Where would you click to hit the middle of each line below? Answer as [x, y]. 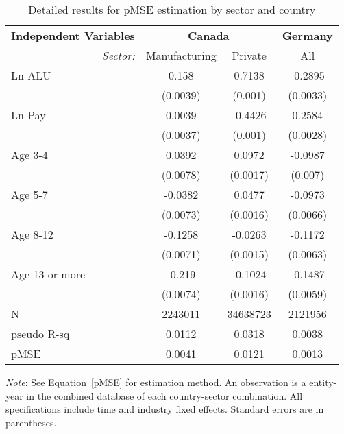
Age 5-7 [29, 194]
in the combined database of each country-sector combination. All [164, 395]
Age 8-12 [32, 234]
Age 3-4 [29, 155]
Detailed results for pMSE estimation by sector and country [172, 9]
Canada [208, 35]
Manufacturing [181, 55]
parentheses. [31, 422]
